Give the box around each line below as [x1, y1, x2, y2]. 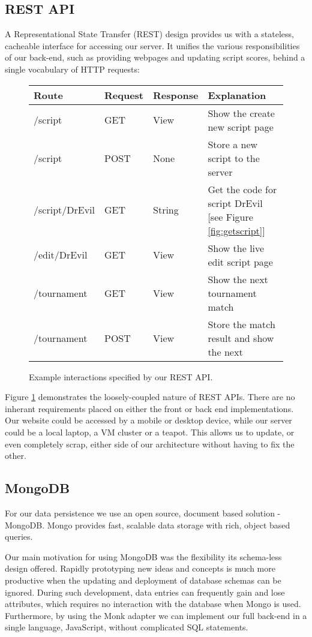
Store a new [208, 137, 258, 151]
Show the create [208, 106, 275, 120]
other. [5, 449, 26, 462]
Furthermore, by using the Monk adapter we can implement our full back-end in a [5, 609, 307, 621]
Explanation [208, 88, 266, 102]
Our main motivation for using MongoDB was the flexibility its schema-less [5, 550, 282, 563]
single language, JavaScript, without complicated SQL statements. [5, 621, 248, 633]
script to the [208, 151, 260, 165]
